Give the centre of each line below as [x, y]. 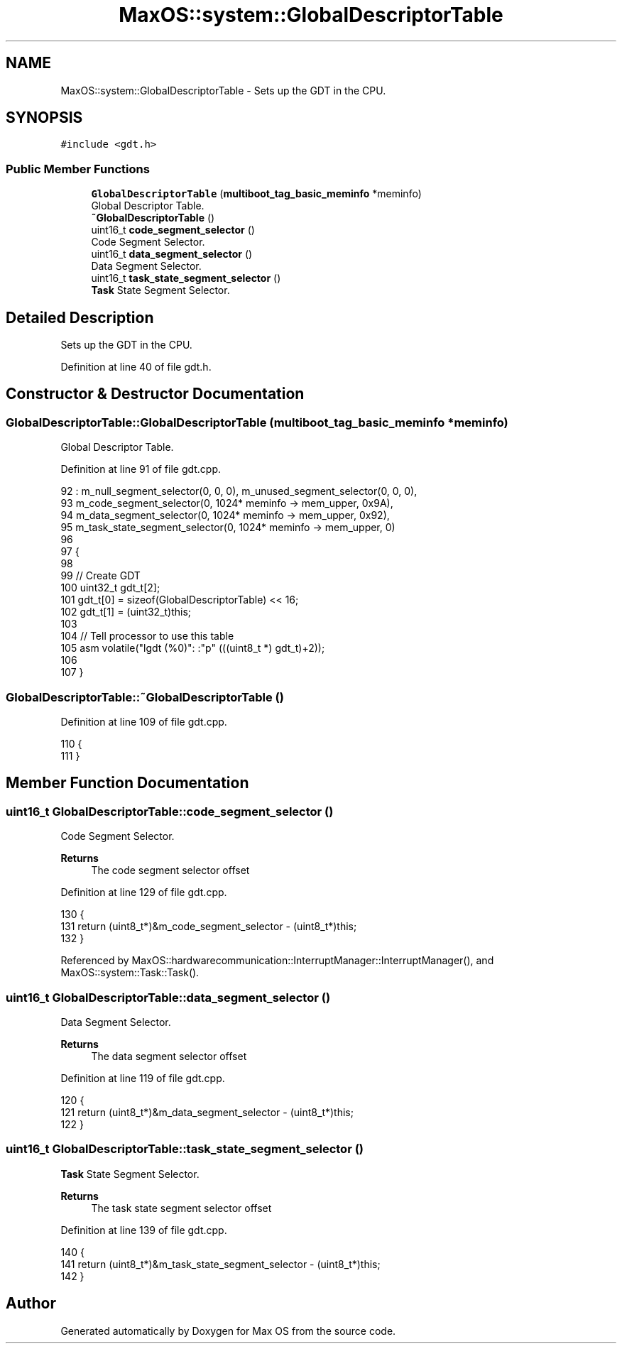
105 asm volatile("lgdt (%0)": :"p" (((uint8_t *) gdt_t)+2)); [193, 648]
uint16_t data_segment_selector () [172, 254]
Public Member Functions [78, 169]
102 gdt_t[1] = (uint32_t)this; [126, 612]
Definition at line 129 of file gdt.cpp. [144, 892]
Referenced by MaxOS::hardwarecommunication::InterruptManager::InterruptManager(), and [277, 961]
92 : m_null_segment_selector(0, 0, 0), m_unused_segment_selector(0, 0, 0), [239, 491]
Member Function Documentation [127, 783]
